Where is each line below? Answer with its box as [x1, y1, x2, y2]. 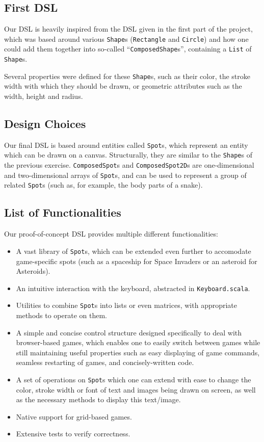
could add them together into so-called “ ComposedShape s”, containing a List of [4, 43, 252, 54]
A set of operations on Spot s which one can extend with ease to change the [16, 374, 251, 385]
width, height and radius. [4, 91, 83, 101]
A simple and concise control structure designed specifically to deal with [16, 327, 242, 337]
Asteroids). [16, 266, 50, 276]
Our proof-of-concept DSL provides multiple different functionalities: [4, 228, 218, 239]
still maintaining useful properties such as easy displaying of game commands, [16, 347, 260, 357]
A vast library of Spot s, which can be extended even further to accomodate [16, 245, 251, 256]
